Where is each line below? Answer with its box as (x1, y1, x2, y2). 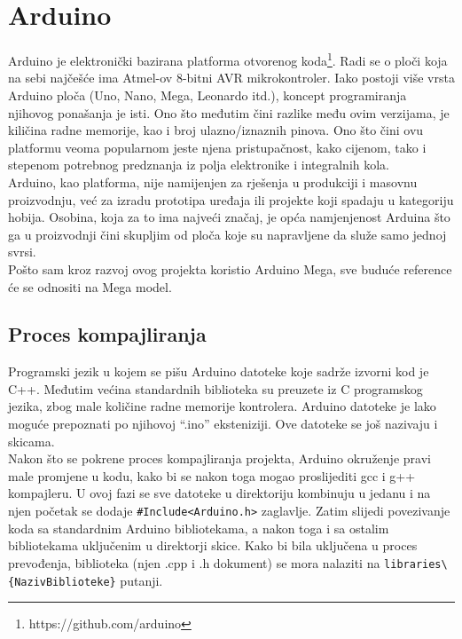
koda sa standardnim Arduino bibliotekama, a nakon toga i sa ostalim (8, 518, 389, 537)
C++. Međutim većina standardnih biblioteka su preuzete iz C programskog (8, 379, 423, 398)
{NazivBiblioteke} (8, 575, 116, 588)
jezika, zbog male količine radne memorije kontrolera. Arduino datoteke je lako (8, 397, 436, 415)
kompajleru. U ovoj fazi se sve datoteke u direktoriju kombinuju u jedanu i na (8, 484, 431, 502)
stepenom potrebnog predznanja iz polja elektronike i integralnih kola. (8, 155, 390, 174)
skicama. (8, 431, 55, 450)
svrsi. (8, 242, 36, 261)
